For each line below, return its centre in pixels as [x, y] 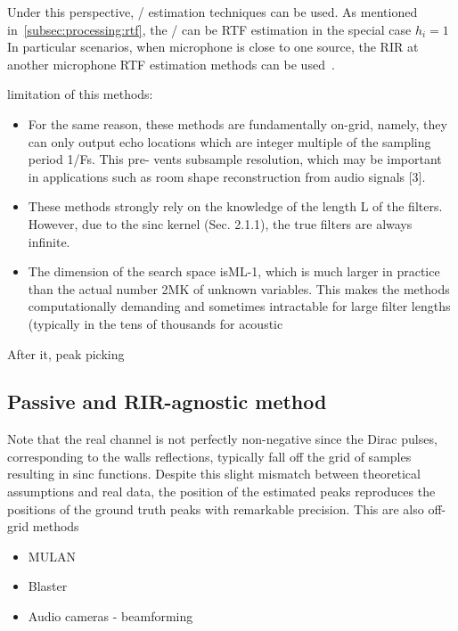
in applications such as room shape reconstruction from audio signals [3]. [227, 176]
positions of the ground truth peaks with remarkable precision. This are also [216, 508]
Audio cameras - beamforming [110, 616]
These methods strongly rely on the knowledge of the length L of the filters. [235, 206]
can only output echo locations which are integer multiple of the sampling [229, 141]
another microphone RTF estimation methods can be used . [171, 64]
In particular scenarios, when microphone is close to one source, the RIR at [213, 47]
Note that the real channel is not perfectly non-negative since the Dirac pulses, [222, 439]
